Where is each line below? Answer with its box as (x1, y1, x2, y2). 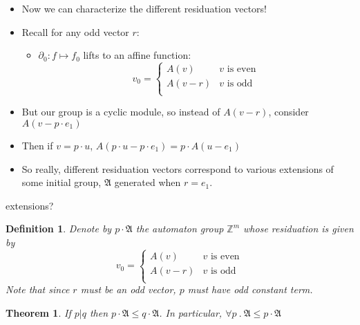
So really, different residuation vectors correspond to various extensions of (21, 161, 334, 176)
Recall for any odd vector (21, 24, 129, 39)
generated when (114, 175, 181, 189)
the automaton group (135, 221, 224, 236)
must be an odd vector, (80, 282, 176, 297)
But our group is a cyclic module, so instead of (21, 104, 220, 119)
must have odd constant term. (187, 282, 313, 297)
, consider (268, 104, 309, 119)
